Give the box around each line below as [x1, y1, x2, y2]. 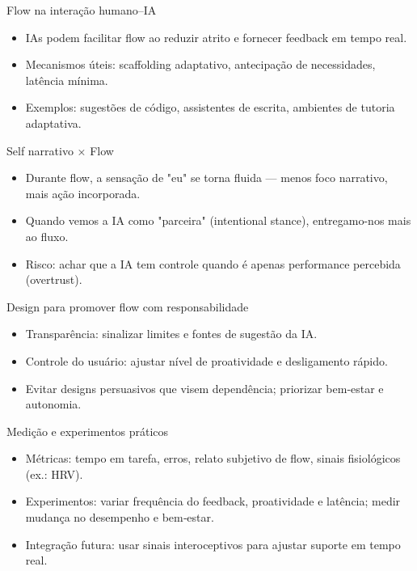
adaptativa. [25, 114, 82, 131]
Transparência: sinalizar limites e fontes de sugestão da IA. [25, 325, 318, 342]
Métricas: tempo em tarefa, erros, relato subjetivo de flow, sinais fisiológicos [25, 450, 401, 467]
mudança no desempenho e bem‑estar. [25, 509, 214, 526]
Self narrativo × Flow [6, 142, 114, 159]
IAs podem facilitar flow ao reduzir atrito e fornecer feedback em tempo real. [25, 28, 407, 45]
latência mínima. [25, 71, 108, 88]
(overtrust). [25, 271, 82, 288]
